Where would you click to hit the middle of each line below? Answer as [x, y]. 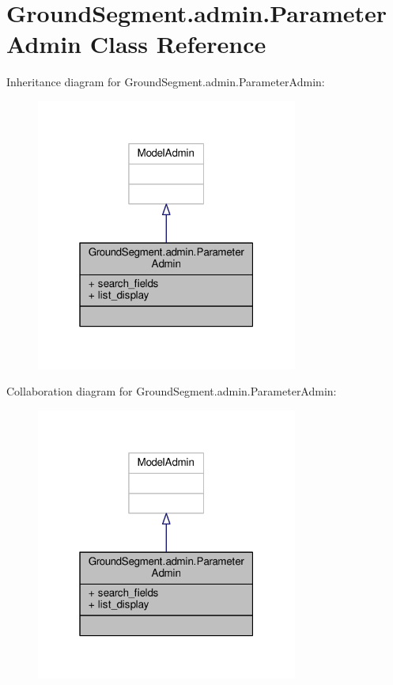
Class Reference [178, 44]
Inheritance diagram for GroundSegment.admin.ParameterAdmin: [166, 82]
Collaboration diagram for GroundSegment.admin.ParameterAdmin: [172, 391]
